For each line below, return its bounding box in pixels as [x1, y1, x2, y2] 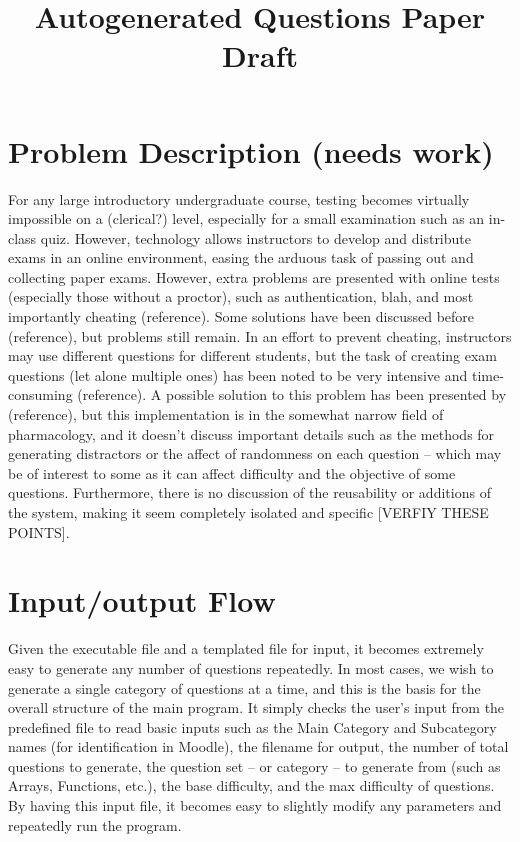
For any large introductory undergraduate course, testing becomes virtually [8, 188, 470, 209]
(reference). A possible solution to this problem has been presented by [77, 384, 507, 405]
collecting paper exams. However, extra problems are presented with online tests [8, 266, 500, 287]
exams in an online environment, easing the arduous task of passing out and [8, 247, 474, 268]
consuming [8, 384, 73, 405]
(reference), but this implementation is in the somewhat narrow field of [8, 404, 444, 425]
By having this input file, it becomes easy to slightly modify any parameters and [8, 795, 502, 816]
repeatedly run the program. [8, 814, 182, 835]
